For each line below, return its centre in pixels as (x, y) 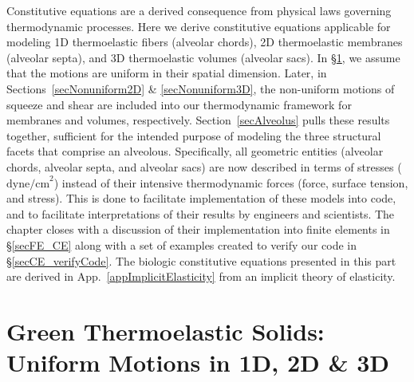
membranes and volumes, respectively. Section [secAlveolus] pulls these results (198, 120)
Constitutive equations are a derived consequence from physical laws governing (199, 10)
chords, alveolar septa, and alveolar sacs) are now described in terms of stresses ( (204, 166)
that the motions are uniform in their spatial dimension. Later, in (167, 73)
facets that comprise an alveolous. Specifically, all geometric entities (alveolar (195, 151)
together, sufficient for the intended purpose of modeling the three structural (194, 135)
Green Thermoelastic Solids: (166, 331)
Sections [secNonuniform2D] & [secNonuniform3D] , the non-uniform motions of (201, 88)
